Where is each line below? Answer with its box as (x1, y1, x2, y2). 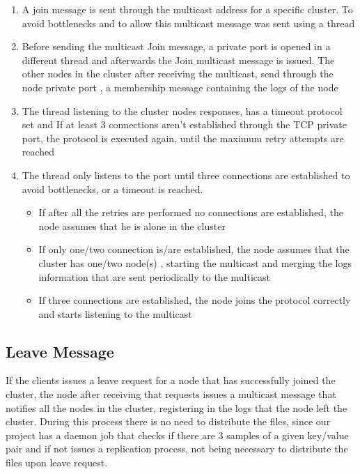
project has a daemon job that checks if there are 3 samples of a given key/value (6, 427, 349, 442)
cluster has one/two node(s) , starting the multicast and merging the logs (38, 255, 352, 270)
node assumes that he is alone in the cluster (38, 218, 226, 233)
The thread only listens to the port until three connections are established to (22, 167, 350, 182)
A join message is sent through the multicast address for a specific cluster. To (22, 2, 353, 16)
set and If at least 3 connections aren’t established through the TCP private (22, 117, 347, 132)
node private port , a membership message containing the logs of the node (22, 79, 338, 94)
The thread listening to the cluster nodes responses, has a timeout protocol (22, 103, 343, 118)
